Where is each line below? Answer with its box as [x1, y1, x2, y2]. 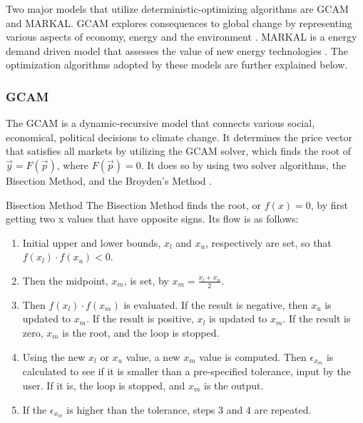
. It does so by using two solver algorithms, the [140, 157, 347, 172]
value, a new [126, 349, 180, 364]
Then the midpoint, [22, 272, 108, 287]
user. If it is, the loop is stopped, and [22, 378, 185, 392]
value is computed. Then [199, 349, 307, 364]
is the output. [204, 378, 264, 392]
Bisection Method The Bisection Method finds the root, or [6, 197, 262, 212]
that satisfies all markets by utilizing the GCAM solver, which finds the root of [6, 143, 352, 158]
